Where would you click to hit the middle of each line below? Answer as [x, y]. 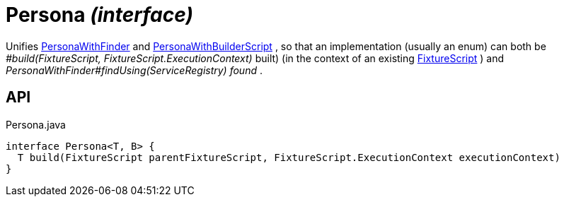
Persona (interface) [99, 15]
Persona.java [36, 124]
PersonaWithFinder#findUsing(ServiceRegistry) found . [134, 70]
